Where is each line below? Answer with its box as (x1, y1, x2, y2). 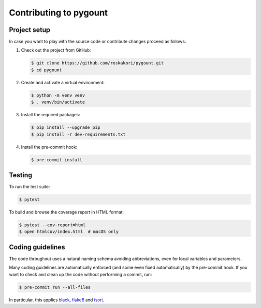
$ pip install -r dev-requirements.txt (31, 131, 126, 137)
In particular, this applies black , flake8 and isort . (9, 297, 104, 303)
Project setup (9, 26, 51, 34)
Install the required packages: (21, 112, 81, 118)
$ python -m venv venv (31, 92, 85, 98)
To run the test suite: (9, 184, 50, 190)
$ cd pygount (31, 67, 62, 73)
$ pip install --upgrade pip (31, 125, 101, 130)
